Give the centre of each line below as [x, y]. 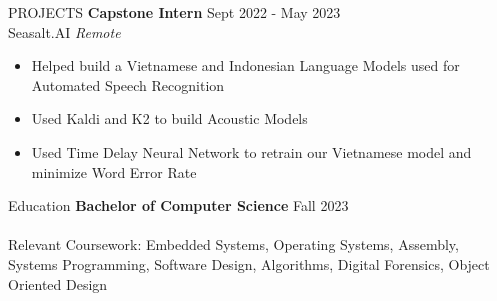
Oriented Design [58, 283]
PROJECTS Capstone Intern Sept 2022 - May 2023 [174, 12]
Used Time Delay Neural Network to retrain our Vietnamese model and [251, 151]
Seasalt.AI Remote [64, 31]
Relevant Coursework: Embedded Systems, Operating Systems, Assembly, [233, 244]
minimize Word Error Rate [114, 171]
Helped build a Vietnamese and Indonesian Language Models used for [245, 65]
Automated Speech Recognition [128, 84]
